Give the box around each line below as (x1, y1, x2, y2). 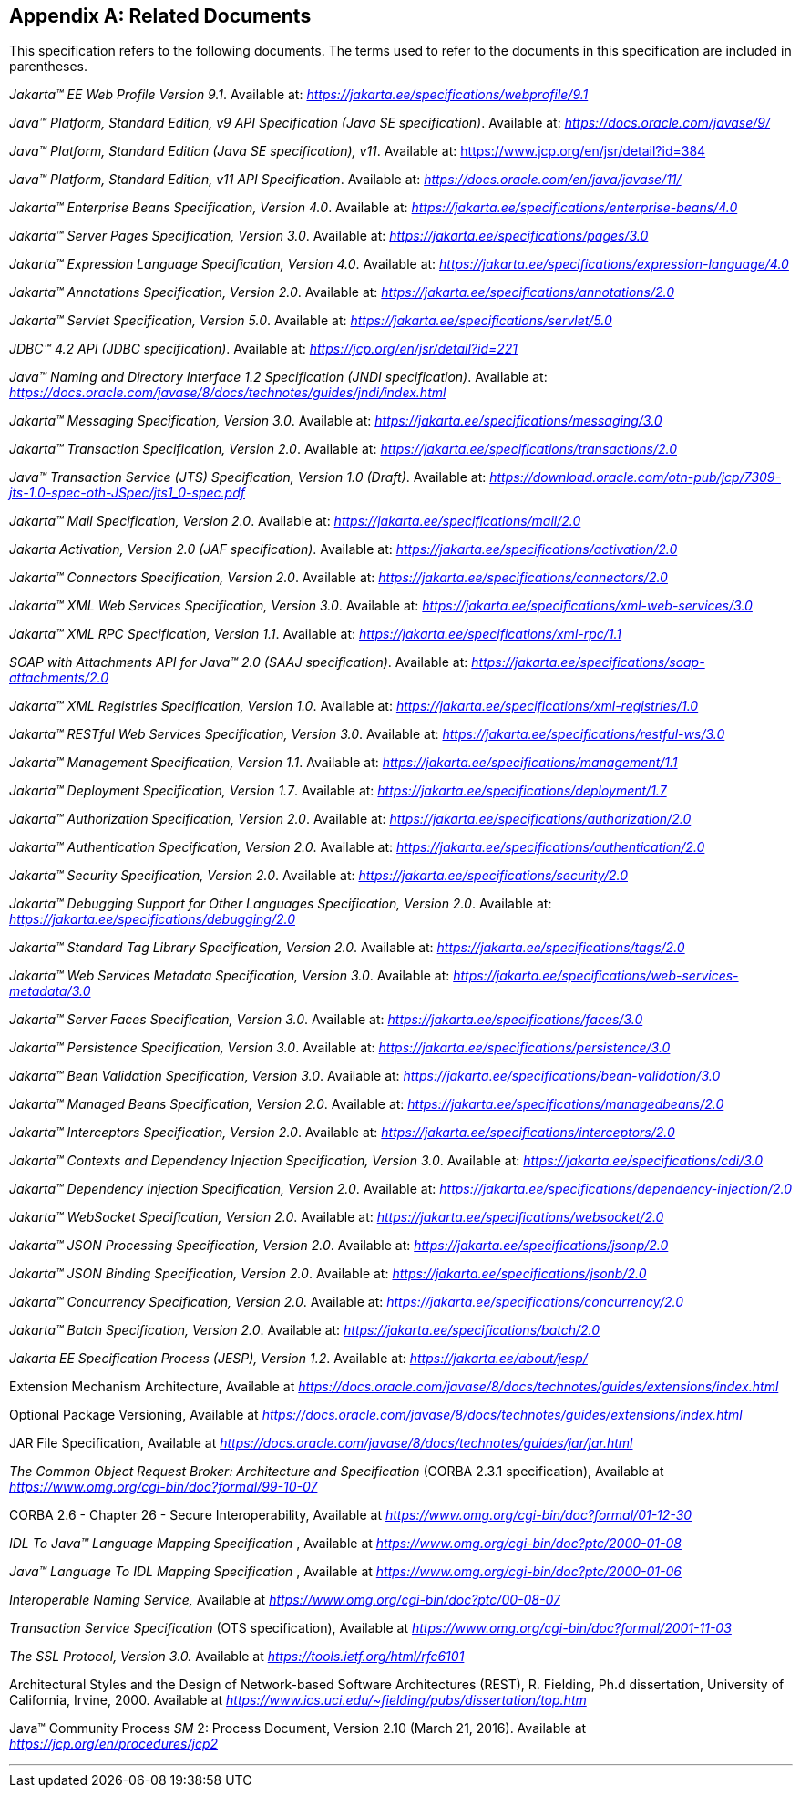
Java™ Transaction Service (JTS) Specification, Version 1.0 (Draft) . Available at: (9, 469, 487, 486)
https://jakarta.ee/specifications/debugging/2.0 (9, 911, 295, 928)
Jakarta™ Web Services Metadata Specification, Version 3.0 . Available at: (9, 968, 450, 984)
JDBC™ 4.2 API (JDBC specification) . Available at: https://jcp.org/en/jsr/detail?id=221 (9, 341, 518, 357)
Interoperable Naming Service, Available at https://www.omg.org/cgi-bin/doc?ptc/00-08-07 (9, 1592, 560, 1608)
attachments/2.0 (9, 670, 109, 686)
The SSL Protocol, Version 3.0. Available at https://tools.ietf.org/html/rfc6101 (9, 1648, 465, 1665)
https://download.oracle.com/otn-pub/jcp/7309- (489, 469, 781, 486)
